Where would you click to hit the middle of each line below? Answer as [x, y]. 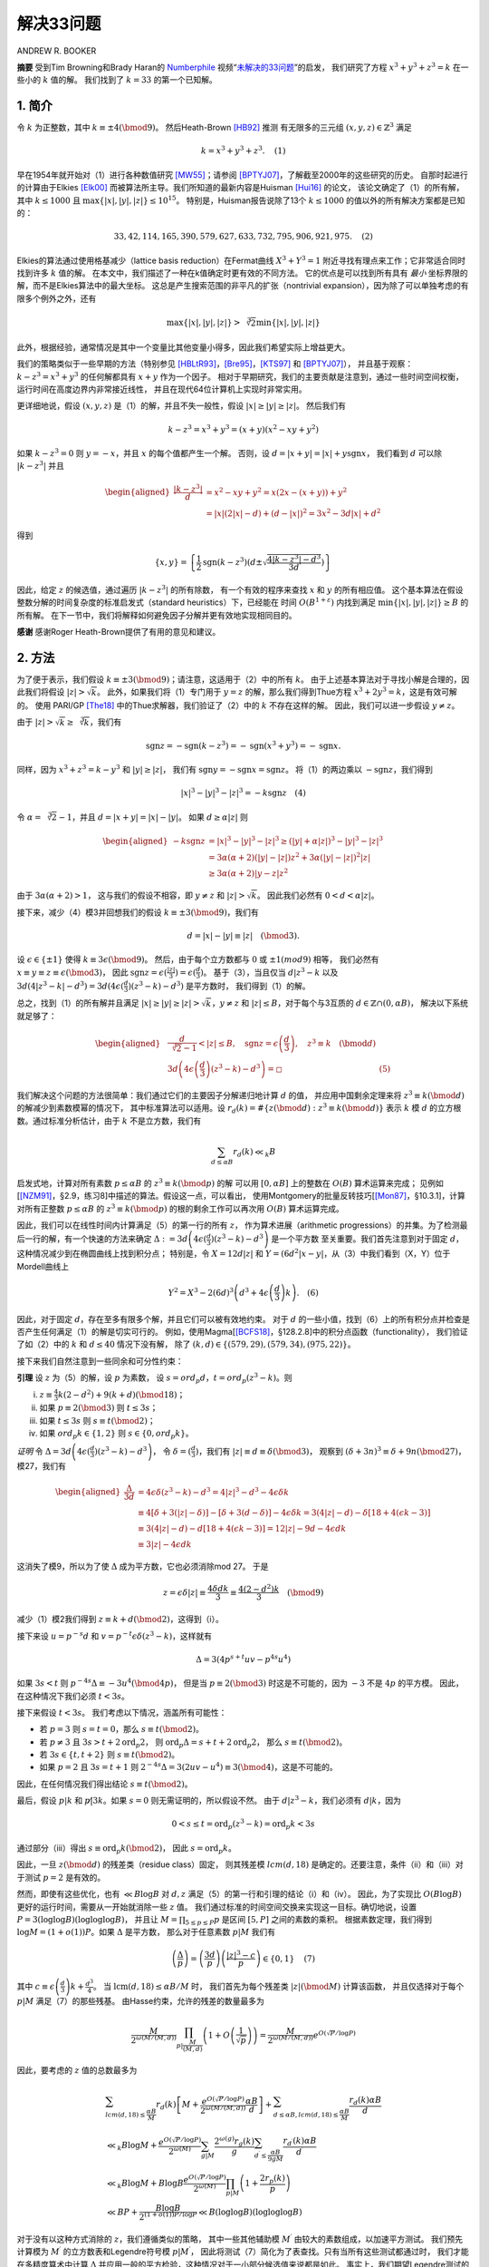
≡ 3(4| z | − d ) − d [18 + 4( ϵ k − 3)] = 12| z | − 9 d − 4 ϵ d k [242, 1528]
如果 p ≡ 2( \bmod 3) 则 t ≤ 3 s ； [99, 1408]
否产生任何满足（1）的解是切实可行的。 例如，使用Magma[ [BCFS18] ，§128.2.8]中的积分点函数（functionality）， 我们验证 [242, 1332]
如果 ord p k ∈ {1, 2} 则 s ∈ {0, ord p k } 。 [116, 1435]
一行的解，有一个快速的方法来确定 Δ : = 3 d [106, 1239]
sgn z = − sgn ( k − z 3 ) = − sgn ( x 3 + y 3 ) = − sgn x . [243, 745]
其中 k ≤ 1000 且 [49, 200]
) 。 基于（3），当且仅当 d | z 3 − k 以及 [269, 972]
